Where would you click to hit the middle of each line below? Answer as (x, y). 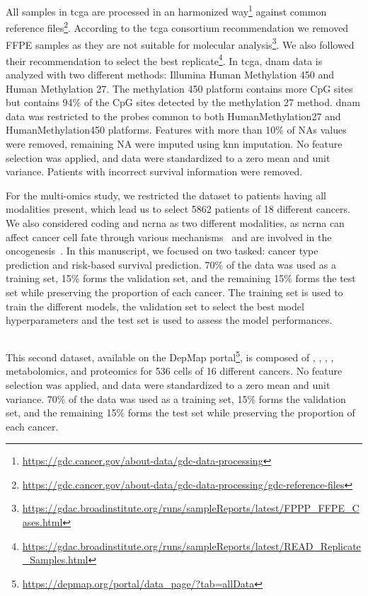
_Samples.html (55, 560)
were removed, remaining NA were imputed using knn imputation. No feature (174, 143)
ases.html (42, 522)
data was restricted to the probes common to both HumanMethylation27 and (173, 116)
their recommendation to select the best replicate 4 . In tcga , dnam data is (164, 59)
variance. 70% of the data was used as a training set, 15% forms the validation (176, 398)
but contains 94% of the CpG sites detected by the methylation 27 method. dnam (183, 102)
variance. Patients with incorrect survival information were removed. (154, 171)
